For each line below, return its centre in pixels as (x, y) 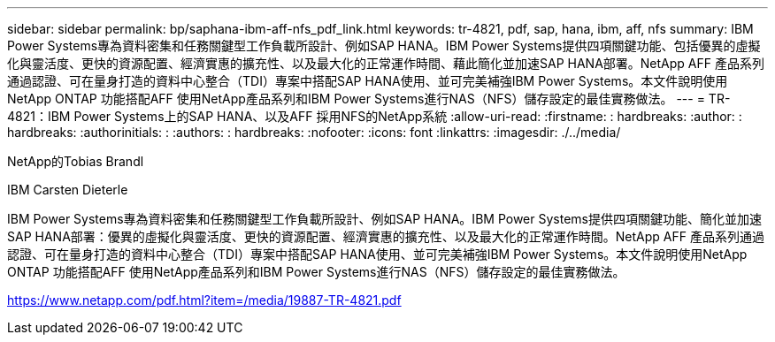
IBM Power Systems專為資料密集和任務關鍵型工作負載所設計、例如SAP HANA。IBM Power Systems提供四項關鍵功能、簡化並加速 (384, 219)
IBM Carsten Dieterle (68, 190)
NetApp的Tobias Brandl (76, 161)
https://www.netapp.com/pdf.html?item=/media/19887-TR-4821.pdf (204, 300)
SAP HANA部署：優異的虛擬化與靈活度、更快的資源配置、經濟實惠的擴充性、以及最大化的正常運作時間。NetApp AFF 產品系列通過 (386, 236)
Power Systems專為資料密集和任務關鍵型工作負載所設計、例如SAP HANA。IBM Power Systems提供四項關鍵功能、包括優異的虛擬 (384, 46)
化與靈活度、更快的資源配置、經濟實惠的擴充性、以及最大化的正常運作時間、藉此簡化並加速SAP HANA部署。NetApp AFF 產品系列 (386, 63)
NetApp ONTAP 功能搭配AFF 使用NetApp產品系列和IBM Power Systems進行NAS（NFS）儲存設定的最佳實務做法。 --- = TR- (369, 99)
